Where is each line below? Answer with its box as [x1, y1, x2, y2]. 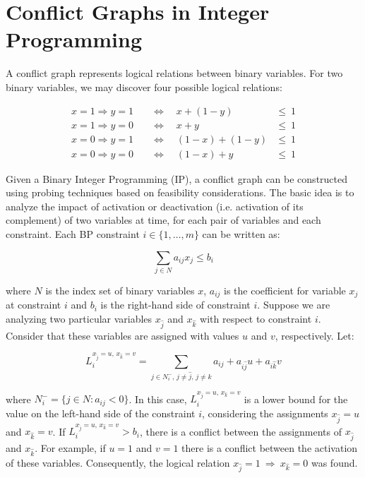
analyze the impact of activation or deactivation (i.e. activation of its [6, 198, 304, 213]
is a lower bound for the [244, 391, 348, 406]
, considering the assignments [202, 405, 328, 420]
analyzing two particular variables [6, 311, 152, 325]
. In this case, [128, 391, 187, 406]
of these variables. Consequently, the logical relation [6, 455, 230, 470]
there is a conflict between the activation [181, 440, 358, 455]
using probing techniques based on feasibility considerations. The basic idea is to [6, 185, 354, 200]
